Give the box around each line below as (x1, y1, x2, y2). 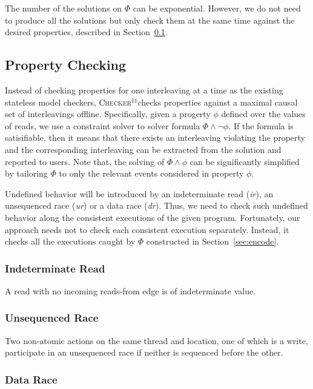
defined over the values (221, 107, 306, 120)
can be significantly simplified (189, 155, 300, 167)
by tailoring (5, 167, 48, 180)
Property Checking (5, 55, 127, 74)
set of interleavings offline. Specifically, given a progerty (5, 107, 211, 120)
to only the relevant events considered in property (59, 167, 244, 180)
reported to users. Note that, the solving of (5, 155, 165, 167)
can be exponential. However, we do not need (133, 2, 301, 14)
